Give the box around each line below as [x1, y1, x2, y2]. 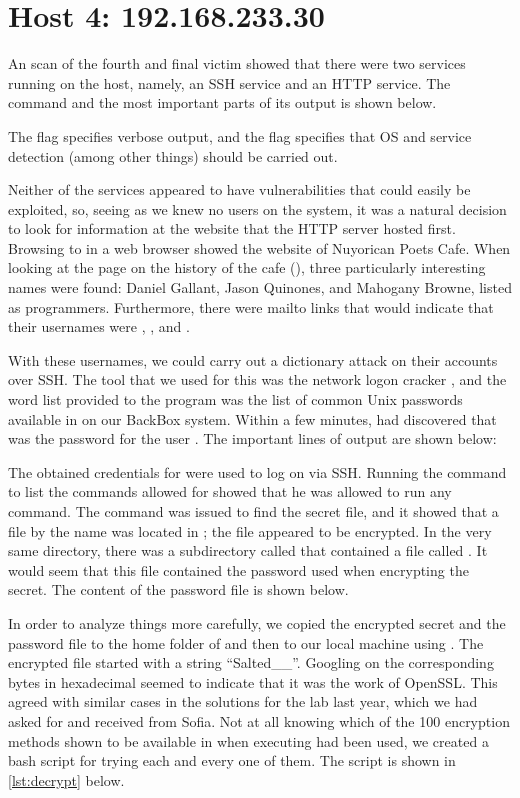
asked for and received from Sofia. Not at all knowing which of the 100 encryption [8, 710, 510, 731]
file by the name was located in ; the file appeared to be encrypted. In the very [8, 520, 492, 541]
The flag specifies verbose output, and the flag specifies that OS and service [8, 125, 472, 146]
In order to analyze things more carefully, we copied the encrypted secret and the [8, 612, 506, 633]
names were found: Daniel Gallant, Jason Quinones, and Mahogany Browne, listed [8, 277, 512, 298]
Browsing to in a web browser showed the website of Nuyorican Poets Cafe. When [8, 237, 511, 258]
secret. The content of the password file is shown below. [8, 579, 349, 600]
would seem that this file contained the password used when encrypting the [8, 559, 469, 580]
